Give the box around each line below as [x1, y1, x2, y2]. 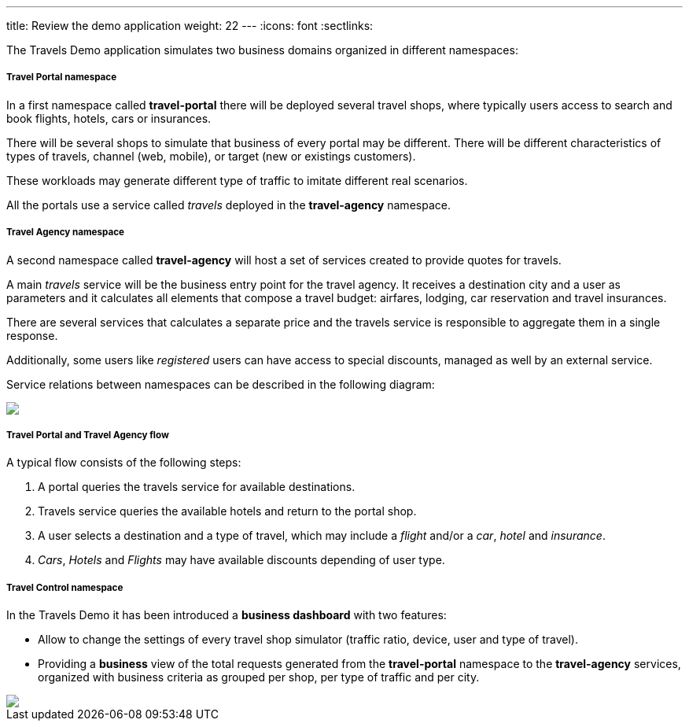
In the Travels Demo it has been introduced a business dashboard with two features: [6, 608, 447, 622]
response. [6, 328, 58, 342]
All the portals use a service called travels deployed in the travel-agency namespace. [6, 197, 451, 212]
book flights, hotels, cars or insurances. [6, 111, 212, 125]
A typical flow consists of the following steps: [6, 456, 241, 470]
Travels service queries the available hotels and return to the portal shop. [38, 504, 417, 518]
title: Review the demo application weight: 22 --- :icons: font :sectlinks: [6, 19, 374, 32]
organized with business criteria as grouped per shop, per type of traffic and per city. [38, 670, 480, 685]
